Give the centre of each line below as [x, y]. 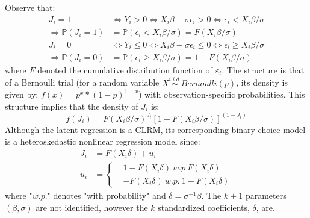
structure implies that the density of [72, 106]
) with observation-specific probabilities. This [222, 94]
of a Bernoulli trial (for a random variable [82, 82]
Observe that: [30, 7]
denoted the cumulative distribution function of [125, 70]
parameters [266, 195]
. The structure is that [263, 70]
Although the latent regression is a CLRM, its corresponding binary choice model [155, 129]
